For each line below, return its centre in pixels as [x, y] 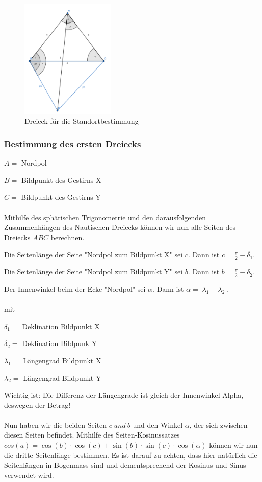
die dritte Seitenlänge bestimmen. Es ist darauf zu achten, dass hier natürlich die [131, 455]
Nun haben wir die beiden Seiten [56, 424]
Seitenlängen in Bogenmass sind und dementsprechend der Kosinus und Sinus [125, 465]
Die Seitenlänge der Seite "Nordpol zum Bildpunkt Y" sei [94, 272]
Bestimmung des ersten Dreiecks [73, 143]
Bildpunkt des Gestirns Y [61, 197]
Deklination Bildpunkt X [61, 326]
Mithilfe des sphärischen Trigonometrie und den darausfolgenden [105, 217]
